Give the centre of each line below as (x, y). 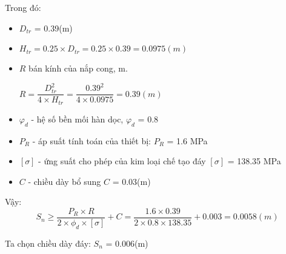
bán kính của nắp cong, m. (78, 68)
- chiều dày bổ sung (65, 181)
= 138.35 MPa (254, 161)
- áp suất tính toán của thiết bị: (91, 140)
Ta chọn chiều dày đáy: (48, 243)
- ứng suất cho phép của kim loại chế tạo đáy (122, 161)
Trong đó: (23, 7)
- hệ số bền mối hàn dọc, (77, 119)
